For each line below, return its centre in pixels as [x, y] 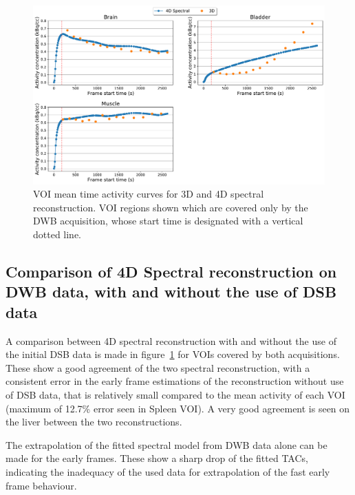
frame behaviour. [41, 485]
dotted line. [57, 234]
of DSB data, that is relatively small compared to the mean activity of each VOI [175, 394]
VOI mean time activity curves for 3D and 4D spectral [149, 194]
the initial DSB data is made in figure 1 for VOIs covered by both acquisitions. [173, 354]
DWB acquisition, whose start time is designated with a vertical [168, 221]
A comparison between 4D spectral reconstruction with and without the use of [171, 340]
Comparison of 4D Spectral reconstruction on [171, 271]
